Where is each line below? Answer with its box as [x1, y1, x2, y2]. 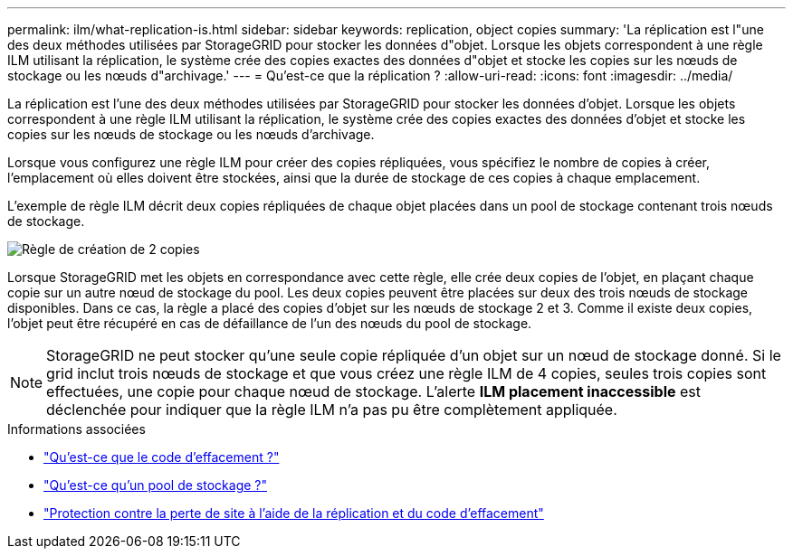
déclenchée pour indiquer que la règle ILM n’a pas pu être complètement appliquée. [46, 401, 617, 419]
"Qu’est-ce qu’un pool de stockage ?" [43, 477, 268, 493]
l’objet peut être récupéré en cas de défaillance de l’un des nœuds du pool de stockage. [7, 316, 532, 331]
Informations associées [7, 421, 146, 437]
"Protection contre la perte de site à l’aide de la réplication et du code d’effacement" [43, 505, 544, 521]
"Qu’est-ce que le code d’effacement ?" [43, 449, 280, 465]
